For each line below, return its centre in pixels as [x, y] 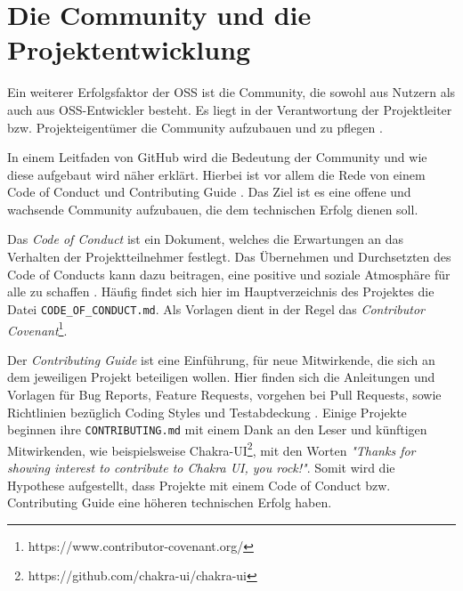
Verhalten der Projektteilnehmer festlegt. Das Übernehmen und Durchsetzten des [229, 257]
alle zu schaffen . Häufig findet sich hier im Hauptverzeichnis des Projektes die [221, 291]
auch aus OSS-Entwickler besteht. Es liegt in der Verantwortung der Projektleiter [230, 109]
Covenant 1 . [37, 328]
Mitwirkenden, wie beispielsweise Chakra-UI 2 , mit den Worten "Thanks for [211, 449]
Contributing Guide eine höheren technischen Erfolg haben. [170, 502]
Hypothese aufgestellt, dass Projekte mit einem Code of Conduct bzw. [199, 485]
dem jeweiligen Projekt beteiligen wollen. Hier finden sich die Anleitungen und [221, 377]
